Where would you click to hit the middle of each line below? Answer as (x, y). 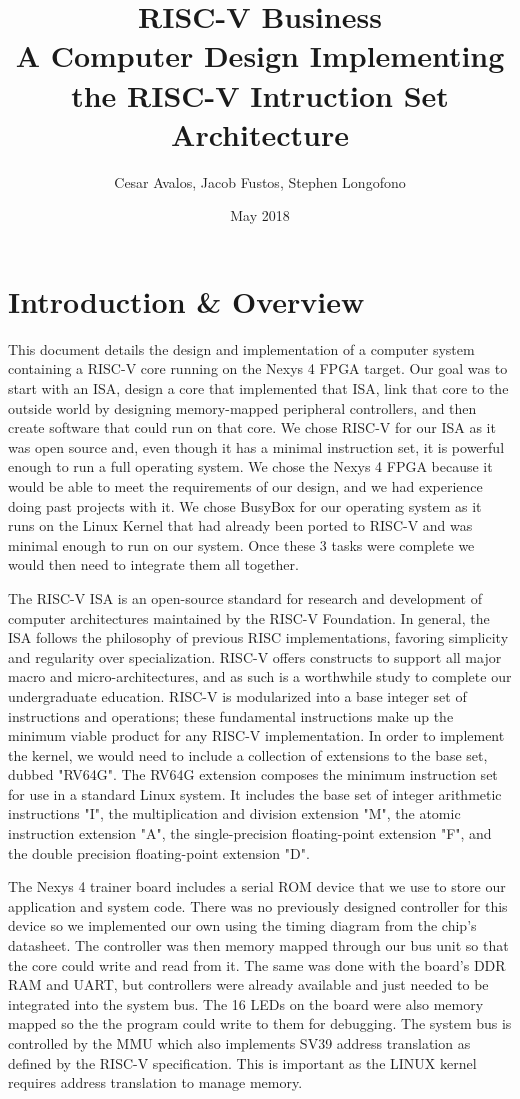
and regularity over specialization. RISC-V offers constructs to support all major (255, 656)
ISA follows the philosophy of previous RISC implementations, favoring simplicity (258, 637)
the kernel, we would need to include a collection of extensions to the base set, (248, 754)
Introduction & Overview (186, 300)
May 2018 (260, 215)
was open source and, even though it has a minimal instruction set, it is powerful (256, 446)
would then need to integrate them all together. (153, 564)
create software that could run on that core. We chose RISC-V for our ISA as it (252, 427)
